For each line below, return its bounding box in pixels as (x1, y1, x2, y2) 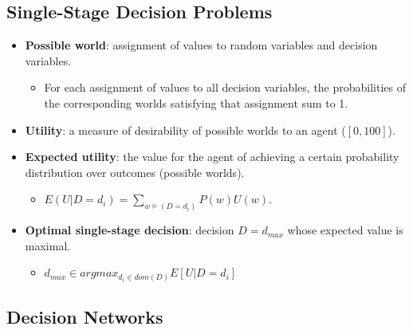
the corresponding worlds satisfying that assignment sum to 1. (44, 94, 348, 111)
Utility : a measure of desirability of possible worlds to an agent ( (25, 121, 346, 138)
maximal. (25, 237, 71, 253)
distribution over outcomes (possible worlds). (25, 163, 245, 180)
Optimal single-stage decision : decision (25, 222, 234, 238)
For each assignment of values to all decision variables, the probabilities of (44, 79, 407, 96)
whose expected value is (287, 222, 403, 238)
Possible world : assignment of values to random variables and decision (25, 37, 378, 53)
